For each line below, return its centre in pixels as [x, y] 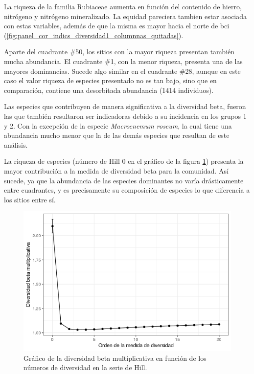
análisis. [16, 144]
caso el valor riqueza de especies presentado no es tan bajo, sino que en [110, 80]
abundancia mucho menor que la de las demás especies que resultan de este [117, 135]
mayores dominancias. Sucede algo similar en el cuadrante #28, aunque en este [122, 71]
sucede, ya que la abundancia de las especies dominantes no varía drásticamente [124, 180]
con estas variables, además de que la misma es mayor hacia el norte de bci [117, 26]
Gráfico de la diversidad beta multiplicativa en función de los [115, 358]
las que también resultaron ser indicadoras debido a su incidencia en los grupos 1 [125, 116]
